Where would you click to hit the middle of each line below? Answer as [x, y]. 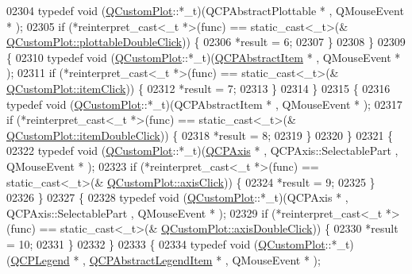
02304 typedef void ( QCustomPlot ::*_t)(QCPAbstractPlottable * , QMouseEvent [205, 10]
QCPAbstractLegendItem [151, 259]
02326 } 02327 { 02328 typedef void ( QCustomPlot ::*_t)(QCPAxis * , [177, 197]
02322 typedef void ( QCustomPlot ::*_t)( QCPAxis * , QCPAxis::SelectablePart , [202, 151]
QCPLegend [40, 259]
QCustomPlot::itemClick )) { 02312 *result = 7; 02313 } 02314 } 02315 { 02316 [198, 88]
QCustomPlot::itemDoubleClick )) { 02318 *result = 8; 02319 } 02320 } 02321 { [200, 135]
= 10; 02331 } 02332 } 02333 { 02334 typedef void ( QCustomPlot [166, 243]
